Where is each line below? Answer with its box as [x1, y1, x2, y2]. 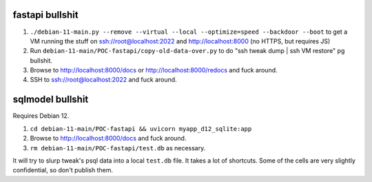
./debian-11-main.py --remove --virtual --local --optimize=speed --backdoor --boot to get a [30, 28, 348, 36]
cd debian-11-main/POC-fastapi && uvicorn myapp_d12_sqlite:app [30, 125, 252, 132]
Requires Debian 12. [12, 112, 70, 120]
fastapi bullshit [12, 9, 79, 21]
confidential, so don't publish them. [12, 166, 114, 174]
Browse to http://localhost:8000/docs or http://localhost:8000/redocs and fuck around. [30, 66, 278, 74]
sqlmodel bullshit [12, 94, 89, 105]
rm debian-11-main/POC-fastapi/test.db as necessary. [30, 143, 206, 152]
